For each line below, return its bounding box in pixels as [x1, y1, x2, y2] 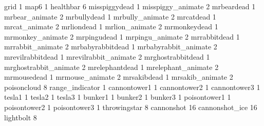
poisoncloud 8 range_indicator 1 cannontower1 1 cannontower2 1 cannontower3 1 [4, 81, 260, 92]
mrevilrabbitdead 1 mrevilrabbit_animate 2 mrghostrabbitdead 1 [4, 51, 210, 62]
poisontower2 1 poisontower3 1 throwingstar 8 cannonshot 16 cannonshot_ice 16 [4, 101, 257, 112]
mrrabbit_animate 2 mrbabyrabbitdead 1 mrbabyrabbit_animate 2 [4, 41, 217, 52]
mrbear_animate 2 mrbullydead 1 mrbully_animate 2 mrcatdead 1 [4, 11, 216, 22]
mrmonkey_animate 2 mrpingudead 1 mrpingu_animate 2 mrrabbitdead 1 [4, 31, 240, 42]
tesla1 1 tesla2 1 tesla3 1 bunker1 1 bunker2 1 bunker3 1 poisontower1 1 [4, 92, 231, 102]
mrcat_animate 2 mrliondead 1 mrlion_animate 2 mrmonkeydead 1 [4, 21, 218, 32]
